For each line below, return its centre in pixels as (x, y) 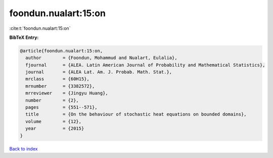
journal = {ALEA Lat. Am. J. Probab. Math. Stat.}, (99, 72)
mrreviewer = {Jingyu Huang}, (67, 93)
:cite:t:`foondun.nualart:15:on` (40, 28)
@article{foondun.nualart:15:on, (61, 51)
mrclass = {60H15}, (57, 79)
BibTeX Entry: (24, 37)
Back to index (24, 148)
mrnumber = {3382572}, (60, 86)
